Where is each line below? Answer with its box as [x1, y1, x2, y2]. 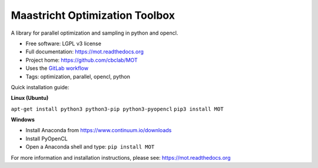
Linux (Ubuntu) [11, 95, 49, 102]
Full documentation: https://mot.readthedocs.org [25, 48, 144, 55]
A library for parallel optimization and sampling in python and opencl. [11, 29, 178, 36]
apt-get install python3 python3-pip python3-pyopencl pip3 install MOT [11, 106, 224, 112]
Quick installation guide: [11, 83, 69, 90]
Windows [11, 116, 35, 123]
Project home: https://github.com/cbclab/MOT [25, 56, 138, 63]
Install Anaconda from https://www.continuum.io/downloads [25, 127, 172, 134]
